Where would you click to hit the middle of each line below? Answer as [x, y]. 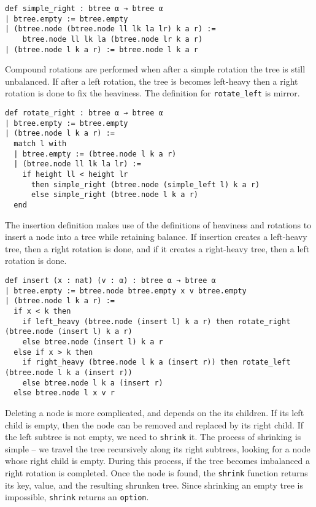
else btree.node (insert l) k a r [93, 342]
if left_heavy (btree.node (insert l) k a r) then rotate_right [156, 321]
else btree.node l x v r [64, 393]
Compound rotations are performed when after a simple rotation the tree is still [155, 69]
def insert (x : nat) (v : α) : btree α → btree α [110, 281]
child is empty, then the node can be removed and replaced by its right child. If [154, 424]
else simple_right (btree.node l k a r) [114, 195]
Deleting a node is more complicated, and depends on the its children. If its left [155, 412]
